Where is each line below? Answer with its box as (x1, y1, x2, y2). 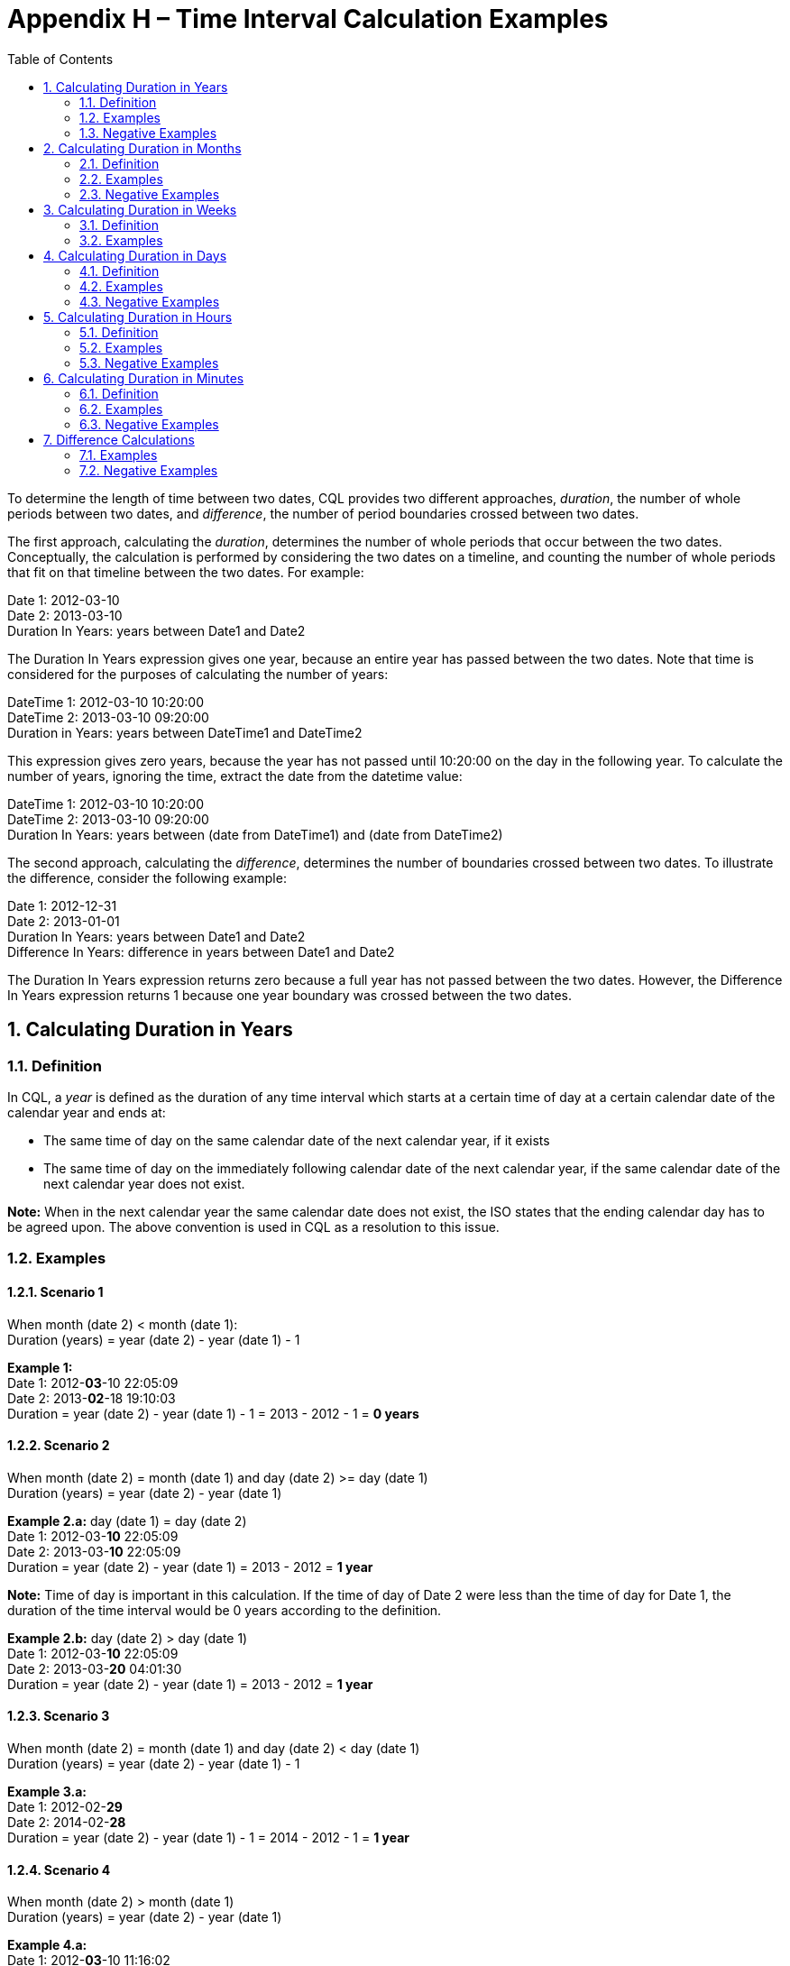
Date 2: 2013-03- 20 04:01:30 (7, 1660, 182, 1677)
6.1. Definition (79, 385, 159, 401)
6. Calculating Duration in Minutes (43, 370, 244, 386)
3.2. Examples (79, 232, 163, 248)
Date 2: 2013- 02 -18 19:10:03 (7, 1390, 176, 1406)
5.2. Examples (79, 339, 163, 355)
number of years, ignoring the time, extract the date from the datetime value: (7, 767, 463, 784)
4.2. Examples (79, 278, 163, 294)
